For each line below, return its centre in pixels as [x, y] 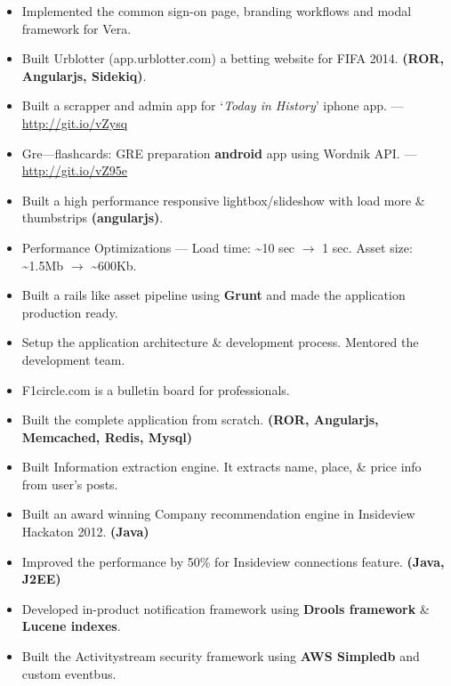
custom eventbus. [69, 673]
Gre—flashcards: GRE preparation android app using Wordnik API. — [219, 153]
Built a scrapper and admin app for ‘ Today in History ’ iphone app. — [213, 105]
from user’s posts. [70, 484]
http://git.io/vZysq [75, 122]
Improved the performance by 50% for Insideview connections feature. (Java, [233, 561]
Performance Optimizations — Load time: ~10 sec [158, 247]
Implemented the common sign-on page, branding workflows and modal [217, 11]
